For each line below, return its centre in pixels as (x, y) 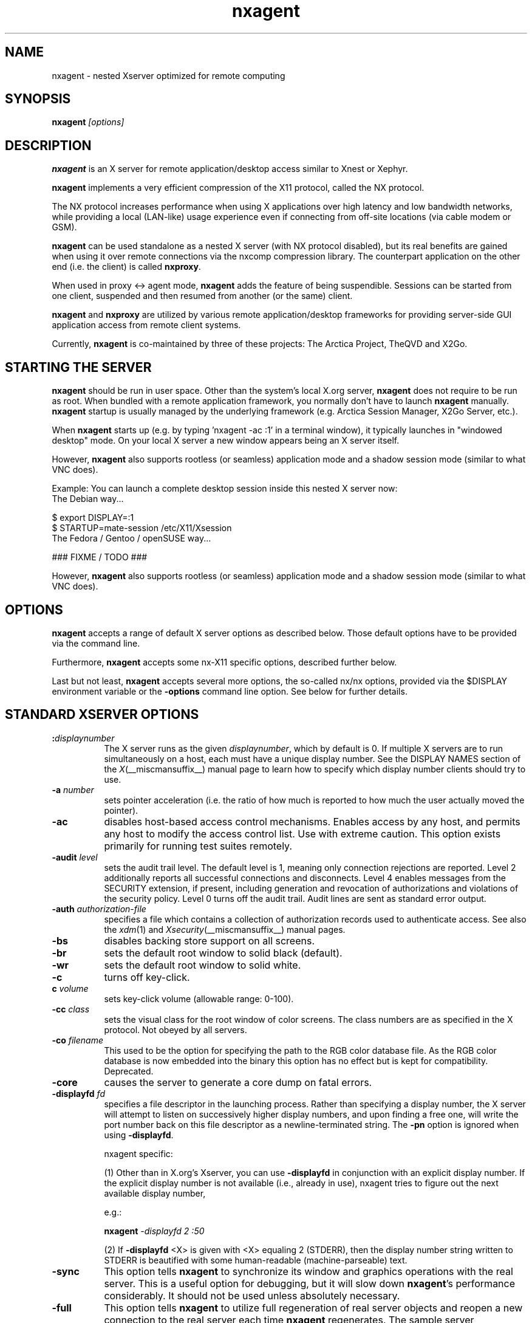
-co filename (77, 1040)
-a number (73, 789)
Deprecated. (129, 1071)
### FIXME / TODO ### (100, 557)
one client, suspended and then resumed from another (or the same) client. (202, 296)
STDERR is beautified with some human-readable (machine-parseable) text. (256, 1260)
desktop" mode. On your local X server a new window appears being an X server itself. (226, 441)
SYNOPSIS (38, 99)
